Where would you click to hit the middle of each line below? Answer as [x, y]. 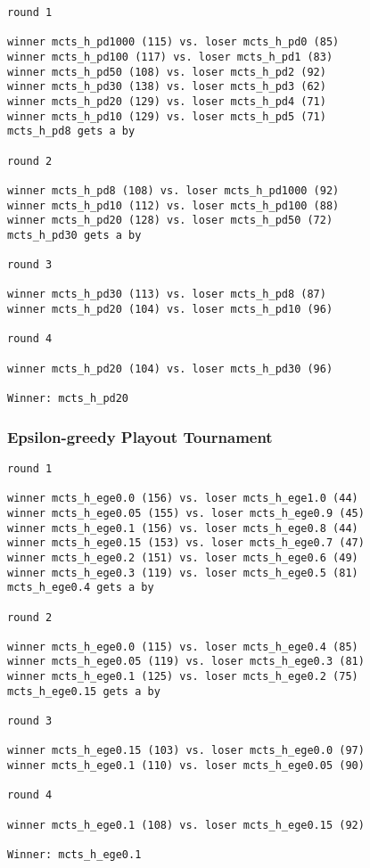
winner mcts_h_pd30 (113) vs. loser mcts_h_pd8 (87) [167, 295]
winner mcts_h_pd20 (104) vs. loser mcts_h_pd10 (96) [170, 310]
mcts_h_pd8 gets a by [71, 131]
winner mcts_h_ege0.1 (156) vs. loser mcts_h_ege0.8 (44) [183, 528]
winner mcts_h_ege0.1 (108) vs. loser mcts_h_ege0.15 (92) [186, 825]
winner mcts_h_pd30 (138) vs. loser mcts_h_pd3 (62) [167, 87]
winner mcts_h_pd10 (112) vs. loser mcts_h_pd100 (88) [173, 205]
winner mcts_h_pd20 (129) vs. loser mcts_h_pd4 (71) [167, 101]
